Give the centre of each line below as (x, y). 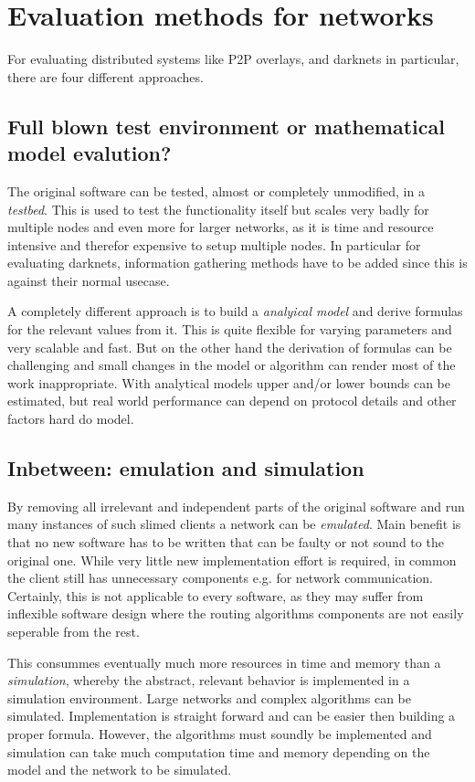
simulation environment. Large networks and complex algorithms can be (209, 697)
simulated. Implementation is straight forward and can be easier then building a (232, 716)
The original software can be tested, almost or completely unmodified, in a (216, 190)
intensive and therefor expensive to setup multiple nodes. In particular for (214, 244)
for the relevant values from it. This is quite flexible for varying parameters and (230, 329)
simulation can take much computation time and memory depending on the (219, 751)
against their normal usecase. (89, 280)
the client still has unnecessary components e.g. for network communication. (220, 578)
